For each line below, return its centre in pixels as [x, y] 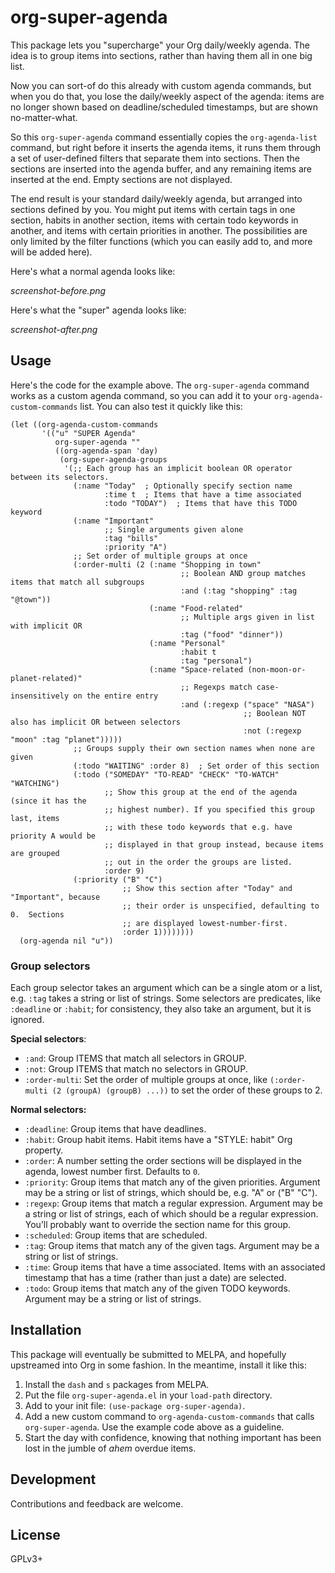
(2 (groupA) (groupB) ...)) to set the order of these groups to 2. [187, 1090]
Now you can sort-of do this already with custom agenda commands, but [161, 85]
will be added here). [51, 252]
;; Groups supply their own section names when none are [194, 748]
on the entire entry [116, 696]
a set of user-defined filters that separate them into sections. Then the [155, 158]
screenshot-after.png [54, 329]
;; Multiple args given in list [247, 617]
